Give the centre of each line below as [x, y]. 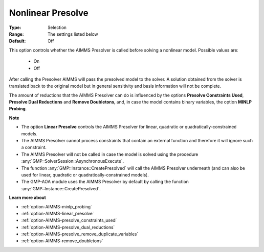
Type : [15, 27]
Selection [57, 27]
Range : [16, 34]
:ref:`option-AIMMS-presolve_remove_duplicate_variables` [80, 234]
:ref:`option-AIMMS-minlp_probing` [57, 206]
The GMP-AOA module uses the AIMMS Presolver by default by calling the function [105, 182]
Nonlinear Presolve [49, 13]
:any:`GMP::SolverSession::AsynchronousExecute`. [73, 161]
